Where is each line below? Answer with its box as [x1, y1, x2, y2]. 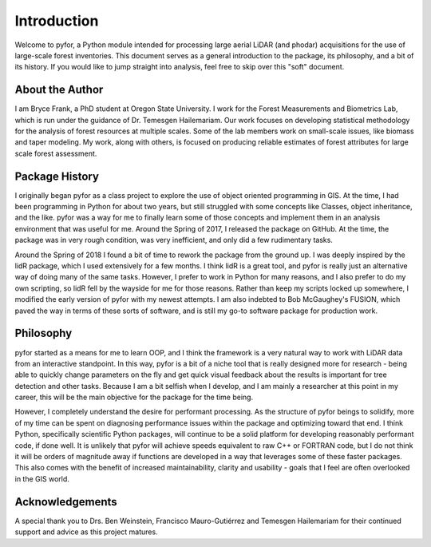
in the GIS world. [14, 474, 69, 483]
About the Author [14, 83, 104, 97]
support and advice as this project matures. [14, 527, 159, 537]
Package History [14, 169, 100, 183]
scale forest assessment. [14, 149, 97, 158]
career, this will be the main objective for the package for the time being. [14, 392, 254, 402]
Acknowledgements [14, 495, 117, 509]
